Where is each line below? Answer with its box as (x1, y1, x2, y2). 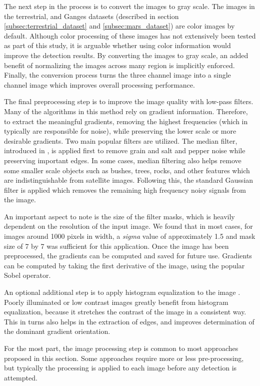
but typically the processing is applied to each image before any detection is (4, 362, 237, 373)
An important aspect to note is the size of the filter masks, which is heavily (4, 211, 235, 221)
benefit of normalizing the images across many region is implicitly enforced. (4, 60, 235, 70)
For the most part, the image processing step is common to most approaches (4, 343, 238, 353)
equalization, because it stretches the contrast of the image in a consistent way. (4, 306, 246, 317)
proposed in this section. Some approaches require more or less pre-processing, (4, 352, 244, 363)
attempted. (4, 372, 37, 382)
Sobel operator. (4, 270, 51, 280)
